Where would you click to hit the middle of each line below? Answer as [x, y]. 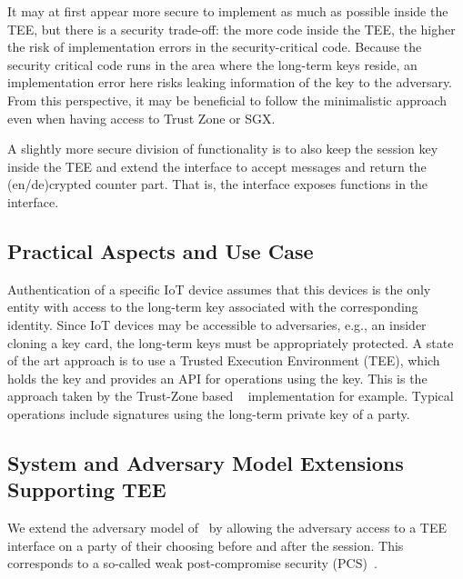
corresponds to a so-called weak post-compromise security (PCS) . [192, 563]
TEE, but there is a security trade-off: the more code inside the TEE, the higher [231, 29]
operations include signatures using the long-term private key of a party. [209, 413]
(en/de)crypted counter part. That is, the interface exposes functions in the [218, 184]
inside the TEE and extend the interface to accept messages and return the [217, 166]
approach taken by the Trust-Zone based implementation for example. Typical [231, 396]
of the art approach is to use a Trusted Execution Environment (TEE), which [224, 360]
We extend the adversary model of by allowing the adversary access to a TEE [227, 528]
